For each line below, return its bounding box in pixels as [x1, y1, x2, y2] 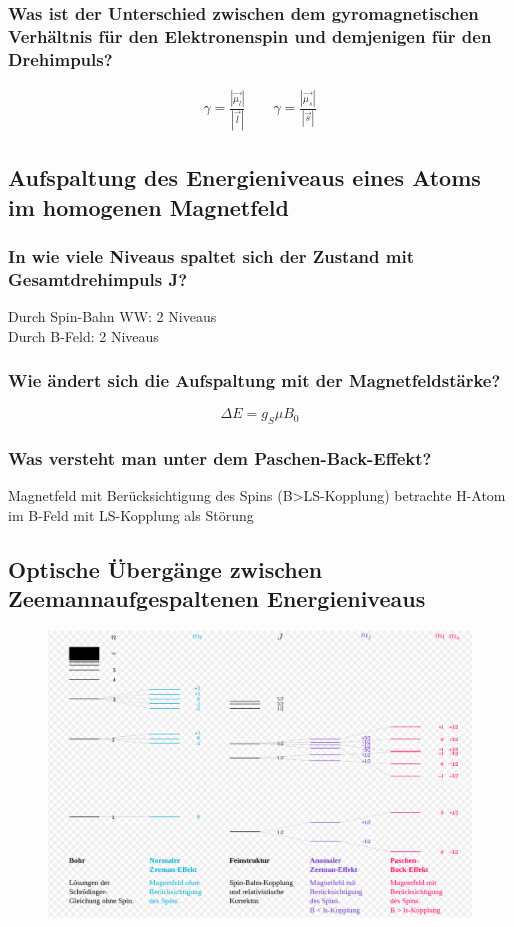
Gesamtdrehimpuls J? [8, 266, 188, 291]
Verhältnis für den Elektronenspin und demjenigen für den [8, 23, 492, 48]
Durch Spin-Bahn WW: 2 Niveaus [8, 306, 217, 327]
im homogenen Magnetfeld [8, 191, 289, 222]
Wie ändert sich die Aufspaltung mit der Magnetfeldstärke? [8, 368, 501, 393]
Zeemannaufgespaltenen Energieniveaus [8, 583, 426, 614]
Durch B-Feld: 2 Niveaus [8, 325, 159, 346]
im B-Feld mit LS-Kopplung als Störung [8, 505, 254, 526]
